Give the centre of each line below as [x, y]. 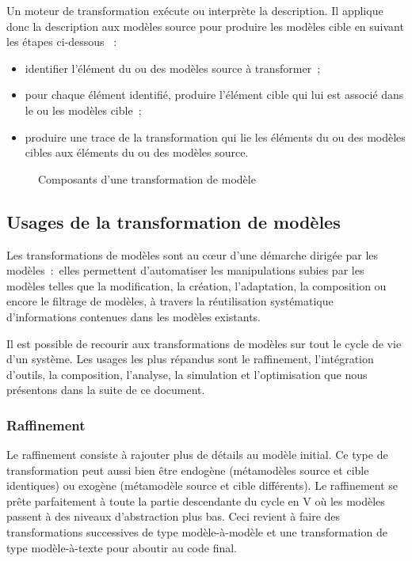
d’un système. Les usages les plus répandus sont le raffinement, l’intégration [190, 359]
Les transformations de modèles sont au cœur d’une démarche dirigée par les [193, 254]
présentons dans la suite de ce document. [106, 390]
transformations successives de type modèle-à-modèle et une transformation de [197, 532]
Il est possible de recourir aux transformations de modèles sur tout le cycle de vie [204, 343]
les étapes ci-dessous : [62, 42]
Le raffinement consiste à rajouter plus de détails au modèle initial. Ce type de [197, 455]
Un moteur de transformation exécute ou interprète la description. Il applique [195, 10]
